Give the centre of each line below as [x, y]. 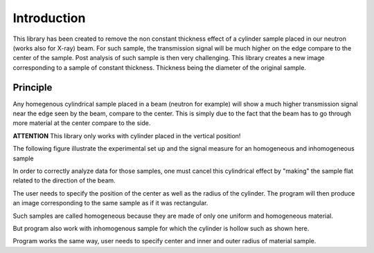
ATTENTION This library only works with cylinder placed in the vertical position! [127, 135]
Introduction [49, 18]
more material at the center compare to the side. [82, 123]
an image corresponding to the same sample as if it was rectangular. [110, 203]
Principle [33, 87]
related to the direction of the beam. [64, 180]
